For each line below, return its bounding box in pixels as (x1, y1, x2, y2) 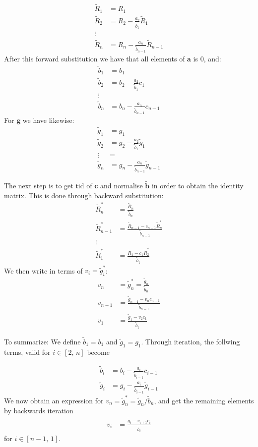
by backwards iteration (4, 405, 73, 416)
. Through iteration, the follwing (141, 336, 240, 346)
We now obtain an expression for (4, 395, 104, 405)
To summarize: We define (4, 336, 81, 346)
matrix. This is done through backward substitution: (4, 190, 164, 200)
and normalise (100, 180, 143, 191)
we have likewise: (22, 115, 74, 125)
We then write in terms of (4, 265, 83, 276)
